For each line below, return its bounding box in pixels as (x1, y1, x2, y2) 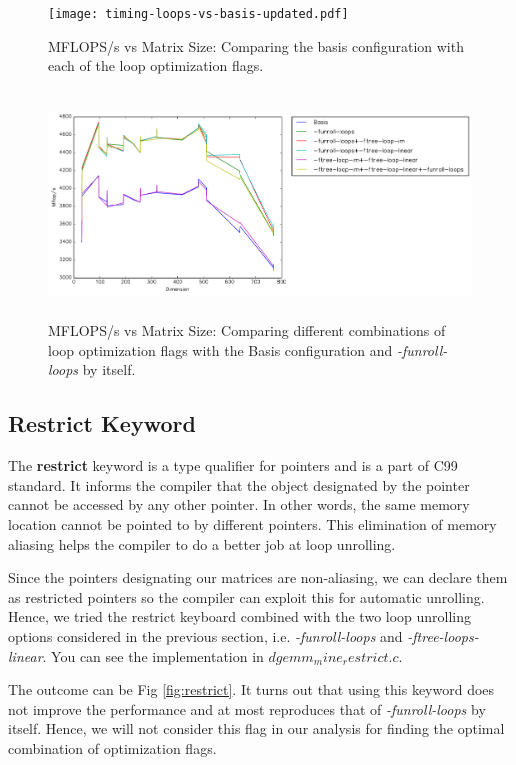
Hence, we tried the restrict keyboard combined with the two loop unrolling (8, 606, 472, 627)
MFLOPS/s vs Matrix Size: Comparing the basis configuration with (48, 35, 464, 56)
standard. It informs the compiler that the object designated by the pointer (8, 474, 470, 495)
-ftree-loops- (407, 625, 479, 646)
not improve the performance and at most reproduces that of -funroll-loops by (8, 698, 486, 719)
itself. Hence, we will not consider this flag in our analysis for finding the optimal (8, 718, 505, 739)
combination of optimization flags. (8, 737, 217, 758)
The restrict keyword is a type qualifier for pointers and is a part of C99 (8, 455, 458, 476)
